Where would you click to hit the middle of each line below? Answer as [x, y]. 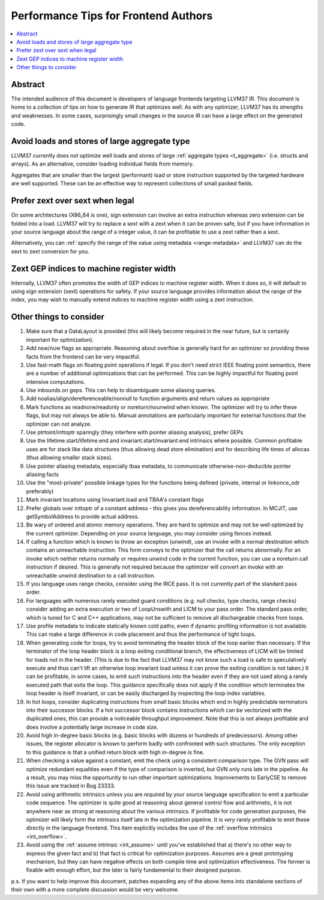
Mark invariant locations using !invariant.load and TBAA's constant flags [115, 500]
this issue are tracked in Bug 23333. [71, 786]
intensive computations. [56, 381]
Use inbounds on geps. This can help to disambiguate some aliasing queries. [121, 390]
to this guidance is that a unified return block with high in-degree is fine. [115, 752]
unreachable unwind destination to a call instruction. [91, 575]
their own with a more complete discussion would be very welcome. [95, 890]
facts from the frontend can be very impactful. [83, 356]
